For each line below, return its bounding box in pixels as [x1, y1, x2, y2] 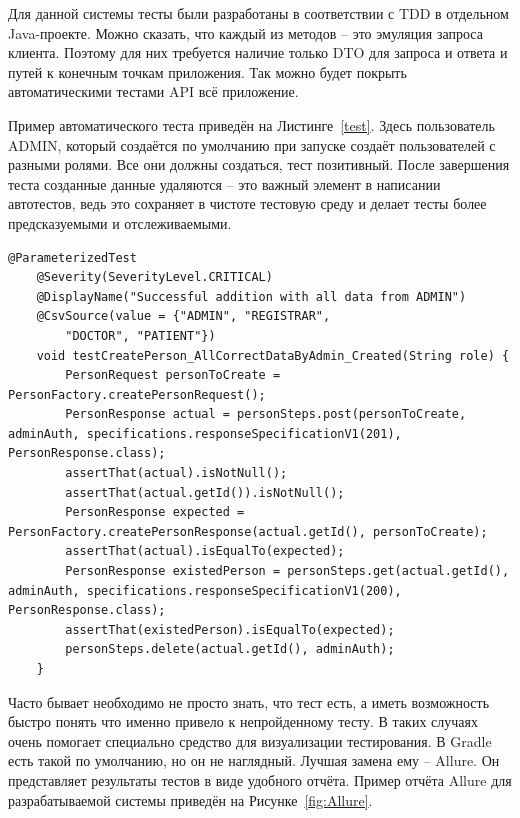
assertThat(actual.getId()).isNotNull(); [65, 485, 345, 500]
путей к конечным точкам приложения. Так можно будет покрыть [8, 61, 407, 82]
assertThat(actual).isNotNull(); [65, 466, 288, 481]
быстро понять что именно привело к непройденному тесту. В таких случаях [8, 711, 478, 732]
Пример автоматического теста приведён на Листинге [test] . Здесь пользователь [8, 114, 495, 135]
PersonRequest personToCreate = [65, 368, 281, 383]
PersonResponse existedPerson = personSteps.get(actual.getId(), [65, 564, 510, 579]
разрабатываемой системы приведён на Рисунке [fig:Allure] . [8, 789, 373, 810]
